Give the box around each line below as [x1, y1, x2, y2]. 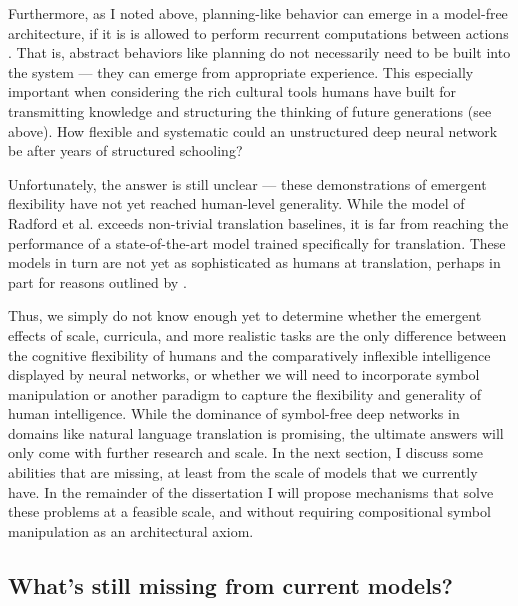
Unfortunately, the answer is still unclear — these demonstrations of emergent [8, 173, 487, 194]
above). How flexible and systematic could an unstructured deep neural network [8, 120, 498, 141]
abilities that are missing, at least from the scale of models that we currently [8, 462, 478, 483]
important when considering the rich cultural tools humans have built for [8, 81, 457, 102]
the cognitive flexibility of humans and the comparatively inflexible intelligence [8, 344, 491, 365]
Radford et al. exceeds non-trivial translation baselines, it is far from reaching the [8, 212, 509, 233]
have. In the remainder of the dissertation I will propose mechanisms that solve [8, 481, 494, 502]
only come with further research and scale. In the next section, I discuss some [8, 442, 484, 463]
